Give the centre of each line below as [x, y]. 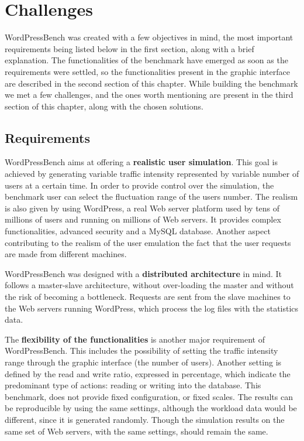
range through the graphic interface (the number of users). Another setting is [143, 362]
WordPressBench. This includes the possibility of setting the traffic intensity [141, 351]
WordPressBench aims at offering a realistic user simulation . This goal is [141, 162]
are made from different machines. [66, 254]
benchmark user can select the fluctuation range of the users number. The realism [151, 196]
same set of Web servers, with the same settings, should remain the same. [137, 431]
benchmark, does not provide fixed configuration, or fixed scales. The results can [149, 396]
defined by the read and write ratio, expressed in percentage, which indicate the [148, 373]
